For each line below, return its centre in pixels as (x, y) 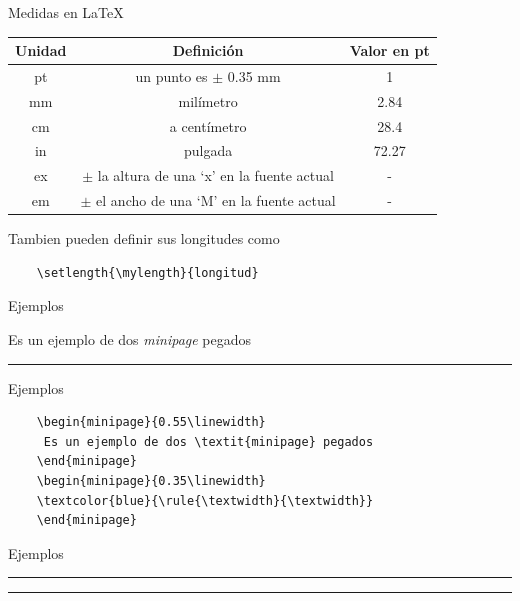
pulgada (208, 150)
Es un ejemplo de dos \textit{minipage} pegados (208, 441)
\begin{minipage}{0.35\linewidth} (151, 481)
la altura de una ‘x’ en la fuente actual (215, 175)
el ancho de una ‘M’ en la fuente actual (216, 200)
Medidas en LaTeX (66, 12)
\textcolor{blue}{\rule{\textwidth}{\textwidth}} (205, 500)
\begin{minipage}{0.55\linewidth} (151, 422)
